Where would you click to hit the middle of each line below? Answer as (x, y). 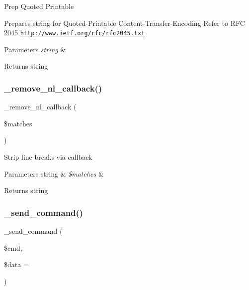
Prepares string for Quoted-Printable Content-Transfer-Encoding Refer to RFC (124, 23)
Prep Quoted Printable (39, 6)
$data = (16, 264)
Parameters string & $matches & (54, 173)
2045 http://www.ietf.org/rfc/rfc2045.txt (75, 33)
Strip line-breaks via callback (48, 157)
